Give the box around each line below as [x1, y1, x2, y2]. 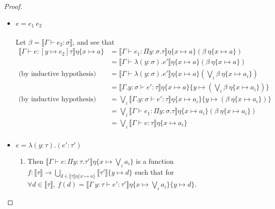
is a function [136, 155, 174, 166]
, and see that [72, 36, 115, 47]
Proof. [4, 1, 22, 11]
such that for [135, 166, 174, 177]
